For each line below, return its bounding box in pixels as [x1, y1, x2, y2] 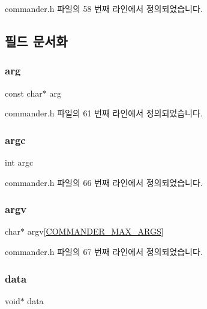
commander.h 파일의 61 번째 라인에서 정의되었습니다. [5, 107, 203, 119]
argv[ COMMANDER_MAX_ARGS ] [27, 225, 164, 238]
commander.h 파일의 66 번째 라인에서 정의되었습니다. [5, 176, 203, 188]
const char [5, 86, 43, 99]
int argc [5, 156, 34, 168]
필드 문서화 [5, 31, 68, 50]
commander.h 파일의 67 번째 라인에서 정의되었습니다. [5, 245, 203, 257]
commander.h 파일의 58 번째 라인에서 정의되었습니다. [5, 2, 203, 14]
